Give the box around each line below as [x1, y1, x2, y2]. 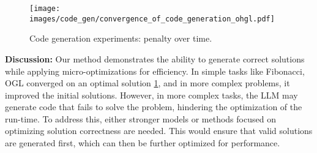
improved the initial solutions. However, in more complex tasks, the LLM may [5, 88, 298, 101]
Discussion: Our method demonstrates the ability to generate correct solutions [5, 52, 305, 65]
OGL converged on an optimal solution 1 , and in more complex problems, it [5, 76, 290, 89]
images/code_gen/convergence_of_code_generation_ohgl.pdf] [29, 14, 275, 23]
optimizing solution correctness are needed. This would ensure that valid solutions [5, 124, 313, 137]
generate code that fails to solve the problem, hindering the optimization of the [5, 100, 302, 113]
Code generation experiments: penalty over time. [29, 32, 212, 45]
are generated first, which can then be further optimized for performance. [5, 136, 280, 149]
